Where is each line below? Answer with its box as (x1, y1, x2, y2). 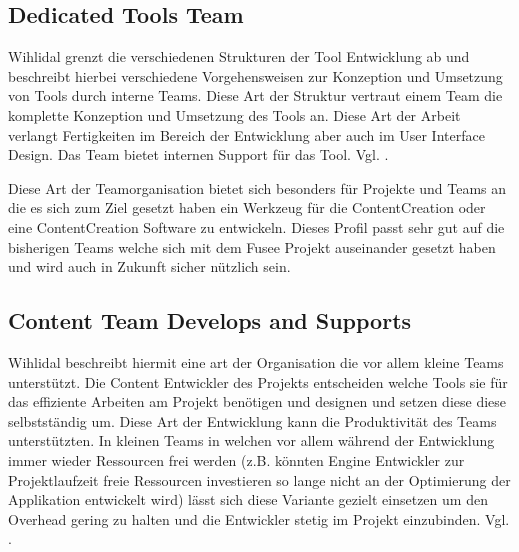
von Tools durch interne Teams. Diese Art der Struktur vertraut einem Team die (8, 85, 503, 106)
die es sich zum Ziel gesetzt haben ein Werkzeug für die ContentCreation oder (8, 197, 486, 218)
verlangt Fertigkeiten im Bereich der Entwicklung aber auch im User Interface (8, 124, 485, 145)
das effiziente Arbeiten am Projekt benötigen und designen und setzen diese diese (8, 391, 507, 412)
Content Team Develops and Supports (8, 305, 412, 336)
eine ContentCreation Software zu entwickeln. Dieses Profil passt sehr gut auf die (8, 216, 505, 237)
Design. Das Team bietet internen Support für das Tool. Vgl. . (8, 144, 389, 165)
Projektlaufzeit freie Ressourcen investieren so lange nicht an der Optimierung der (8, 469, 511, 490)
